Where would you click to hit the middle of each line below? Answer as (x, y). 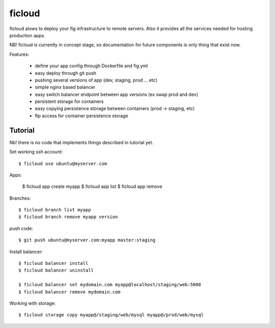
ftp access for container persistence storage (81, 116)
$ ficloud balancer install (53, 263)
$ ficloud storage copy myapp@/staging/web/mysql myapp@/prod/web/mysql (111, 315)
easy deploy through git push (66, 73)
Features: (19, 54)
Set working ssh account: (36, 152)
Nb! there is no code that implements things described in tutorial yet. (81, 142)
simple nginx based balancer (65, 87)
